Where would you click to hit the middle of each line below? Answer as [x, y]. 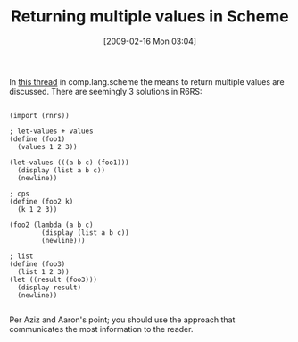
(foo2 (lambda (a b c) [51, 225]
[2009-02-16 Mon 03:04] [150, 41]
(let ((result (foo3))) [54, 279]
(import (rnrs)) [39, 115]
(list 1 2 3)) [43, 271]
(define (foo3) [37, 264]
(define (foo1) [37, 139]
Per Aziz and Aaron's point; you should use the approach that [122, 320]
